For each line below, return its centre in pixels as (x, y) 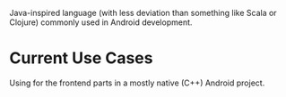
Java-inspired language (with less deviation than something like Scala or (143, 13)
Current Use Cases (81, 58)
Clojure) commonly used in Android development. (101, 22)
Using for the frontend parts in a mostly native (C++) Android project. (137, 83)
